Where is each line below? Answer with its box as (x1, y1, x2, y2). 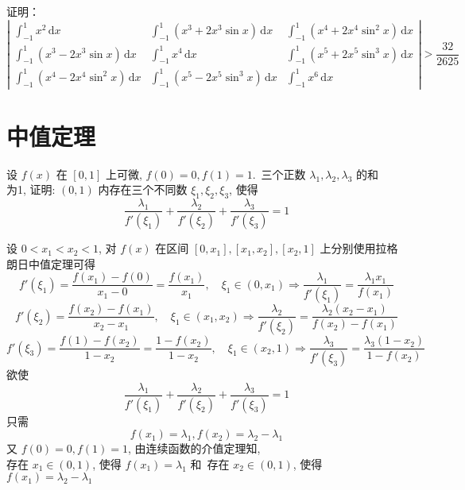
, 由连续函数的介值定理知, (127, 440, 261, 457)
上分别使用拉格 (320, 240, 398, 257)
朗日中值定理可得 (6, 255, 95, 272)
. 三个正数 (252, 165, 306, 182)
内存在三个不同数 (98, 181, 188, 198)
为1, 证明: (6, 181, 56, 198)
